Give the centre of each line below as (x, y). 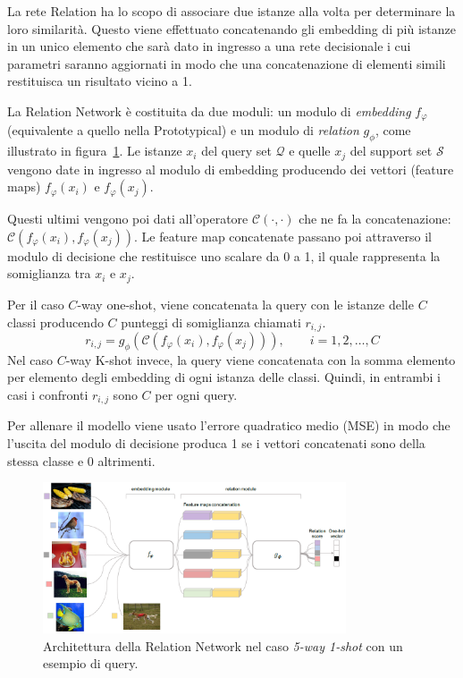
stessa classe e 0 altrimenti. (81, 460)
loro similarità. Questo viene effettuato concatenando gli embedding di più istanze (231, 28)
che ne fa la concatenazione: (375, 219)
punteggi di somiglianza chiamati (211, 322)
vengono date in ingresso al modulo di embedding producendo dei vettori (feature (231, 169)
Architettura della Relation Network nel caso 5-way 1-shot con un (223, 645)
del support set (391, 151)
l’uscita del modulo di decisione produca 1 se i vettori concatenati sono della (216, 442)
